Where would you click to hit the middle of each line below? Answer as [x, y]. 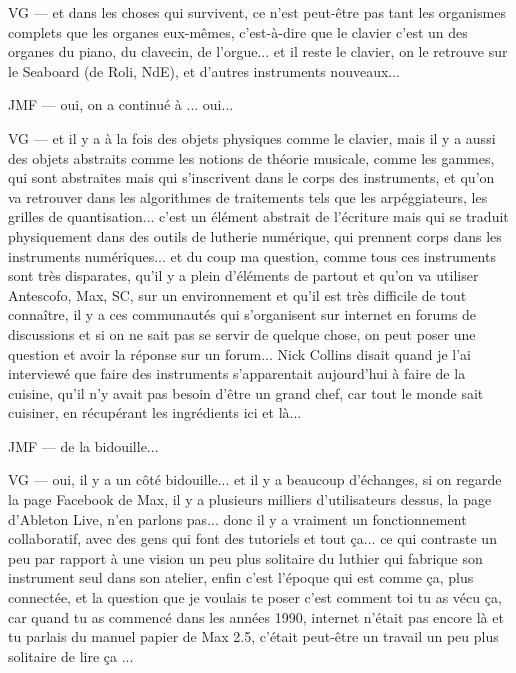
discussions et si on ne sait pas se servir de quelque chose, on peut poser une [242, 333]
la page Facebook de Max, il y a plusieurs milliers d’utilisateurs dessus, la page [250, 499]
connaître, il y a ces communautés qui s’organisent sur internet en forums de [242, 314]
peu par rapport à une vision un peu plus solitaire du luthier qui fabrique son [245, 557]
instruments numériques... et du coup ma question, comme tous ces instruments [252, 255]
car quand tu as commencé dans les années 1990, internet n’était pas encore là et [256, 616]
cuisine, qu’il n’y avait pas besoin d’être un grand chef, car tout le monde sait [246, 392]
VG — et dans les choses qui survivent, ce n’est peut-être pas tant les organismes [257, 12]
